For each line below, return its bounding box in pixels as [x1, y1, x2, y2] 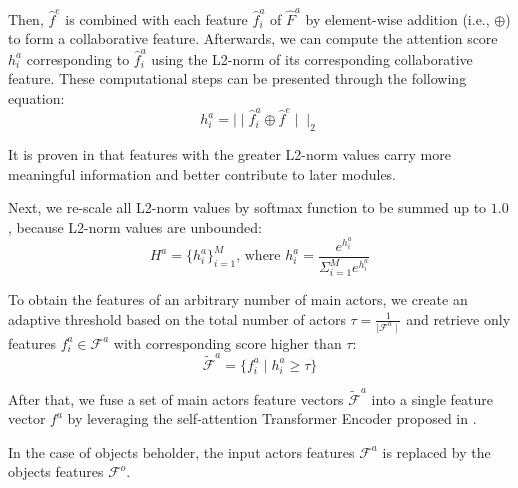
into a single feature [371, 388, 494, 409]
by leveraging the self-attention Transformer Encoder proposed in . [67, 408, 477, 429]
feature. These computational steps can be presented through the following [8, 68, 467, 89]
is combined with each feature [65, 8, 248, 29]
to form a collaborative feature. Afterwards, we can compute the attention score [8, 28, 498, 49]
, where [236, 249, 281, 264]
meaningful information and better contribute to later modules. [8, 163, 397, 184]
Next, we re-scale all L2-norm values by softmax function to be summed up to [8, 197, 487, 218]
